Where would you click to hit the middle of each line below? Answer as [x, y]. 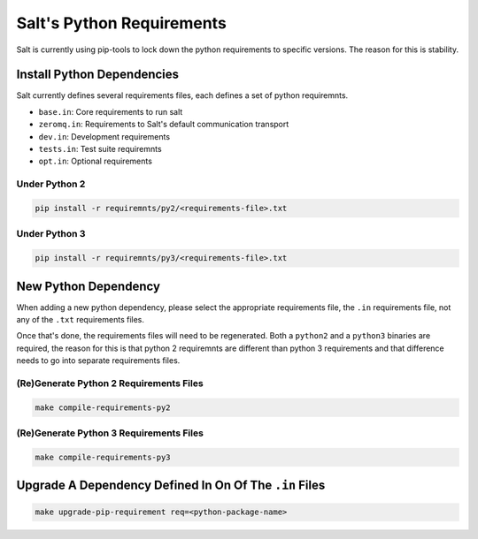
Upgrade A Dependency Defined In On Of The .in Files [171, 486]
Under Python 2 [51, 184]
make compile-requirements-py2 [103, 407]
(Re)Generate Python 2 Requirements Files [110, 383]
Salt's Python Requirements [122, 23]
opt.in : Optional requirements [95, 161]
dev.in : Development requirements [104, 136]
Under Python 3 [51, 234]
